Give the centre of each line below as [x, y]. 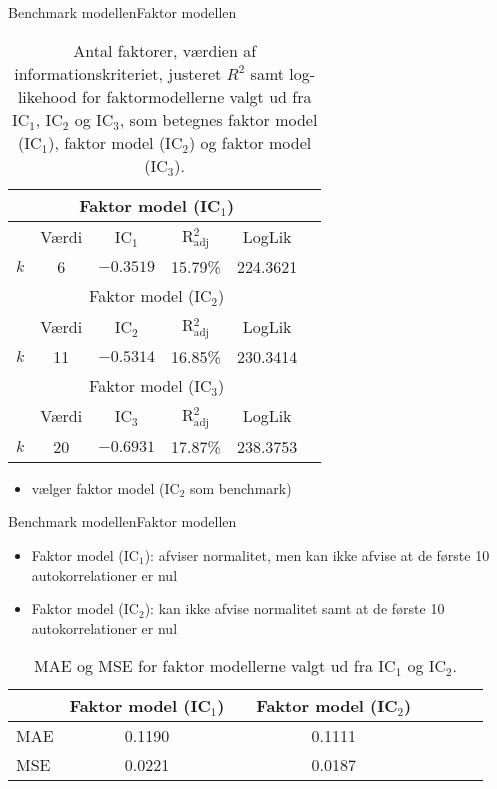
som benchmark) [241, 487]
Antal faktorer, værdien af [165, 50]
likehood [47, 96]
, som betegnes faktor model [218, 119]
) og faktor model [250, 142]
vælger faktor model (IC [105, 487]
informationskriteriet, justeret [118, 73]
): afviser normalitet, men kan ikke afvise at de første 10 [317, 555]
